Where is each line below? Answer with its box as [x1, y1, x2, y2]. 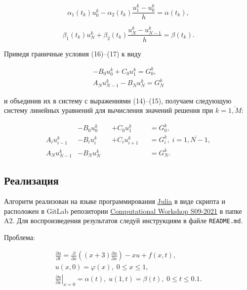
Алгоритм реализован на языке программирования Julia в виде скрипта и [4, 195, 225, 206]
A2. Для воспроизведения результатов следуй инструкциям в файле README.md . [4, 215, 243, 226]
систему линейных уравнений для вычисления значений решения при [4, 105, 213, 115]
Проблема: [4, 232, 35, 242]
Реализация [4, 173, 59, 188]
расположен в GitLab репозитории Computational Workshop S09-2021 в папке [4, 205, 242, 216]
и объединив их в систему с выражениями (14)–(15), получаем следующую [4, 95, 232, 105]
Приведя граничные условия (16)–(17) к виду [4, 48, 141, 58]
